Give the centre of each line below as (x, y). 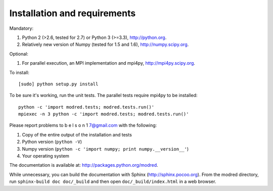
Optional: (19, 54)
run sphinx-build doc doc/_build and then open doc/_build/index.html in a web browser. (113, 181)
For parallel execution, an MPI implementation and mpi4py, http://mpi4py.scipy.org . (109, 63)
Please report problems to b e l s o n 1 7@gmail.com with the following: (83, 125)
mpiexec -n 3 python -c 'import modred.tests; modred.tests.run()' (104, 114)
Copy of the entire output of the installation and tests (77, 134)
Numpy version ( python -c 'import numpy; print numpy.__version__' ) (105, 149)
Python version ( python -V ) (52, 142)
